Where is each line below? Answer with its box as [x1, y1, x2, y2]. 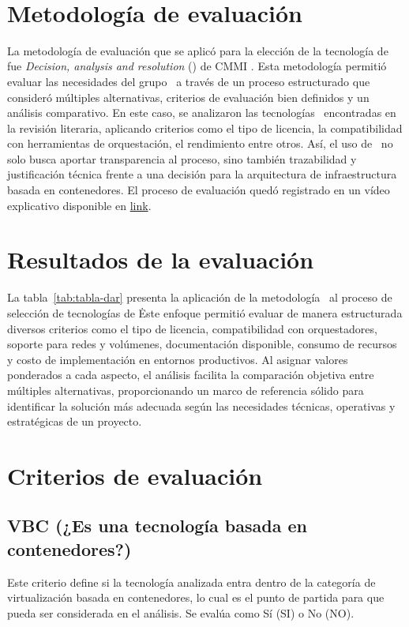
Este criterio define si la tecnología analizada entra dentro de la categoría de [7, 573, 376, 590]
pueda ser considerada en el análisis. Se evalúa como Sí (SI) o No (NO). [7, 604, 355, 621]
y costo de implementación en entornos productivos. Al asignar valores [7, 351, 348, 367]
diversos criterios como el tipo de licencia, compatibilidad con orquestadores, [7, 320, 377, 336]
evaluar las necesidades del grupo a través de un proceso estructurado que [7, 73, 370, 89]
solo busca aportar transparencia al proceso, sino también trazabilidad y [7, 150, 357, 167]
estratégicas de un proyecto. [7, 413, 142, 430]
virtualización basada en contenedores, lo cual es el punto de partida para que [7, 589, 385, 606]
